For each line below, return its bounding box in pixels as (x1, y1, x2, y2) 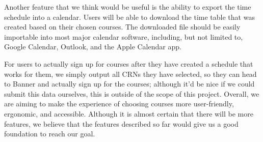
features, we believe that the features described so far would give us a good (4, 118, 239, 129)
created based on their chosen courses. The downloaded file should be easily (4, 21, 241, 32)
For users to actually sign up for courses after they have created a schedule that (4, 58, 253, 69)
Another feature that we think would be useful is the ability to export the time (4, 2, 251, 12)
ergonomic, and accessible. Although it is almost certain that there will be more (4, 108, 253, 119)
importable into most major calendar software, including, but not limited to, (4, 31, 243, 42)
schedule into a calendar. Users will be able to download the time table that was (4, 11, 255, 22)
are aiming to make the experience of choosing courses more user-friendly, (4, 98, 234, 109)
